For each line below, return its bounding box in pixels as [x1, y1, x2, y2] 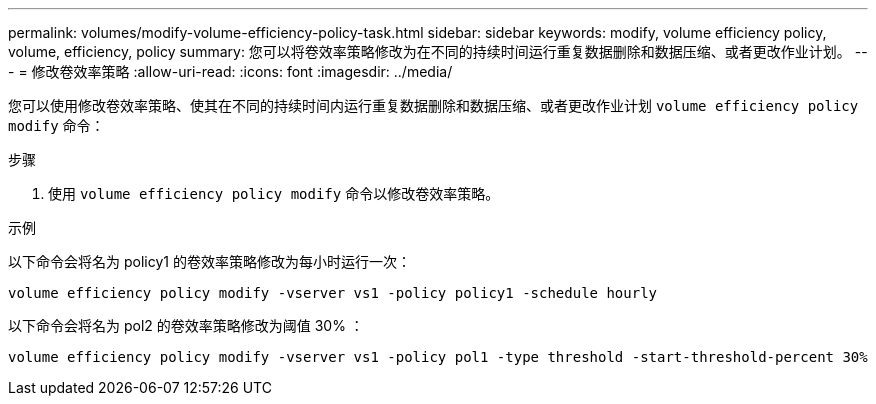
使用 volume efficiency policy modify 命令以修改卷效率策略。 [48, 185, 500, 202]
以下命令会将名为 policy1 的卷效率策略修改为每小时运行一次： [8, 253, 411, 270]
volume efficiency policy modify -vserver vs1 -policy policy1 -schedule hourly [8, 285, 658, 301]
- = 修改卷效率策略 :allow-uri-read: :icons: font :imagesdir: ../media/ [8, 63, 453, 80]
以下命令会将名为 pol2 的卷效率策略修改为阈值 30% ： [8, 317, 364, 334]
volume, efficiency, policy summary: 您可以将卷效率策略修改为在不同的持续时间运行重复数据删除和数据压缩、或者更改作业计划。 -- [8, 43, 868, 60]
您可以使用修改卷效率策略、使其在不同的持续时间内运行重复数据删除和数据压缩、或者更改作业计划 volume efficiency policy [8, 97, 859, 114]
